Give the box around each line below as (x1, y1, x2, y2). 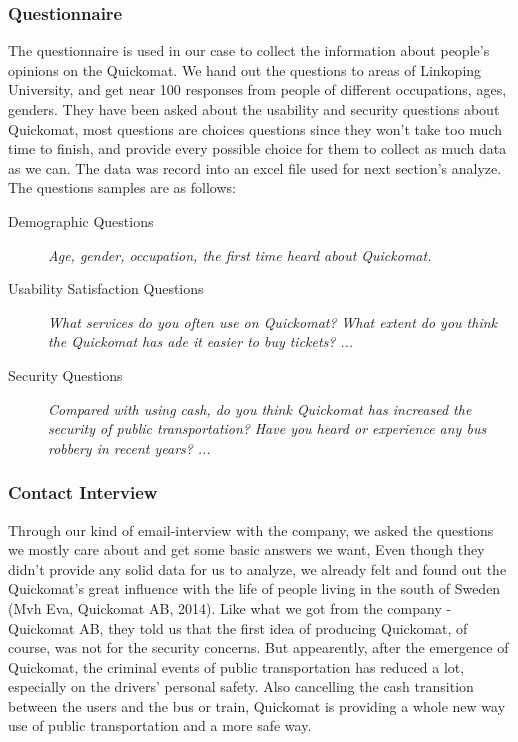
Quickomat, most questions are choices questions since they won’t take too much (8, 118, 503, 139)
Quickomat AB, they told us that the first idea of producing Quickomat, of (8, 617, 468, 638)
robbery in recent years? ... (48, 437, 211, 458)
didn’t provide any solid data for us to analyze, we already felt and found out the (8, 558, 507, 579)
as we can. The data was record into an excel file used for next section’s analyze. (8, 157, 502, 178)
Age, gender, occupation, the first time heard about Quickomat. (48, 244, 432, 265)
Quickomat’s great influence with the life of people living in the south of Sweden (8, 578, 501, 599)
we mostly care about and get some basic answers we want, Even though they (8, 539, 485, 560)
